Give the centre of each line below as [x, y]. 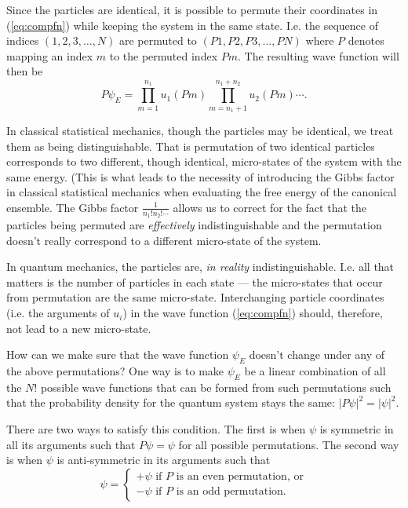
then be [25, 71]
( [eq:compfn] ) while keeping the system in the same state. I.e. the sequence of [192, 25]
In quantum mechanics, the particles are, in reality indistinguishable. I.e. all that [200, 267]
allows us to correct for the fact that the [270, 207]
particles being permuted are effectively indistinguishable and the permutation [194, 225]
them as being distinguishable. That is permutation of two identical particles [191, 146]
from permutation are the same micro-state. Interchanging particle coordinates [195, 297]
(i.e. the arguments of [58, 313]
